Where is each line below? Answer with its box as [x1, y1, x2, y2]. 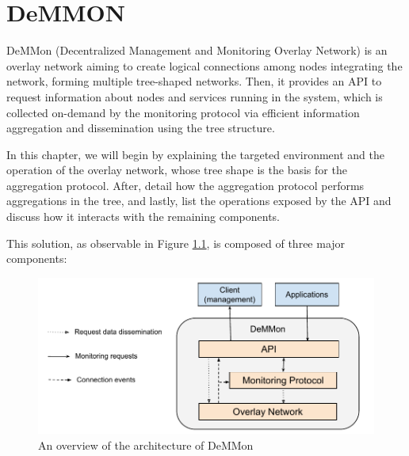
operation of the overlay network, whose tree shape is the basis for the [6, 161, 347, 178]
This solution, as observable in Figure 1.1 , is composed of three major [6, 234, 346, 251]
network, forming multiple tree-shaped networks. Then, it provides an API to [6, 73, 382, 89]
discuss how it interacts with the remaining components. [6, 208, 281, 225]
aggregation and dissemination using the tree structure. [6, 120, 275, 136]
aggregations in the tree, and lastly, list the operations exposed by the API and [6, 192, 392, 209]
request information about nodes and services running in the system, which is [6, 88, 383, 104]
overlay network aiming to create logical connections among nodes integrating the [6, 57, 403, 74]
